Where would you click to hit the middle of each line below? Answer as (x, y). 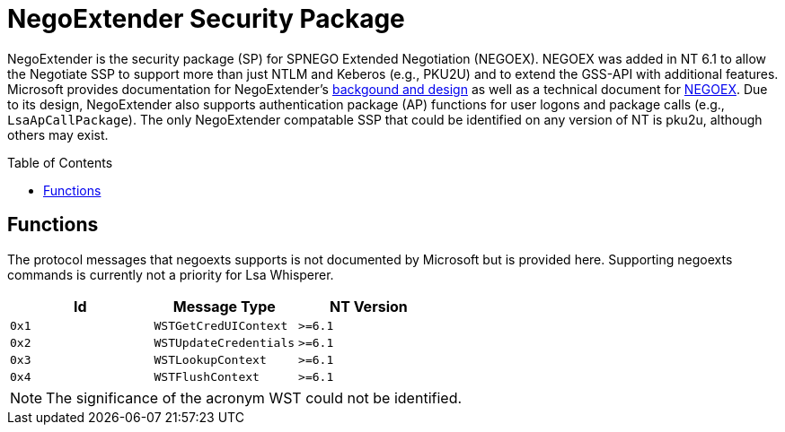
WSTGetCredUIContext (221, 325)
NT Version (368, 306)
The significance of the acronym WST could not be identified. (254, 397)
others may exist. (58, 134)
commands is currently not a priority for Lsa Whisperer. (171, 274)
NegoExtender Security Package (206, 19)
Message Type (224, 306)
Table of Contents (60, 162)
